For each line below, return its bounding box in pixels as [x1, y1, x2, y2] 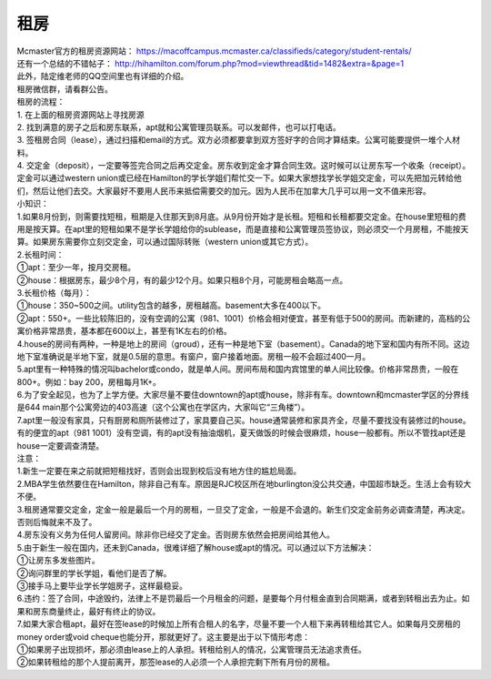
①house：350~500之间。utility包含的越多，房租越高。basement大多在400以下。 [16, 300, 326, 311]
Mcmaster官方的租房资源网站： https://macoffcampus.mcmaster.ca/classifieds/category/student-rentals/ [16, 46, 412, 56]
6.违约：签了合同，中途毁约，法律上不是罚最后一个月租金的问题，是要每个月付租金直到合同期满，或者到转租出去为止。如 [16, 593, 470, 604]
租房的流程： [16, 96, 65, 107]
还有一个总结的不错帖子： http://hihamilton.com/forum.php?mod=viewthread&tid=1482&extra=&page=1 [16, 57, 405, 68]
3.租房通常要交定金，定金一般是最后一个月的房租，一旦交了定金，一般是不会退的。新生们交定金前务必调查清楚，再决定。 [16, 503, 470, 514]
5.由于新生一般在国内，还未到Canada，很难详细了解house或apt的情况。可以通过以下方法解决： [16, 542, 375, 552]
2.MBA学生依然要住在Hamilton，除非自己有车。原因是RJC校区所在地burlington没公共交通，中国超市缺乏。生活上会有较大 [16, 478, 472, 489]
